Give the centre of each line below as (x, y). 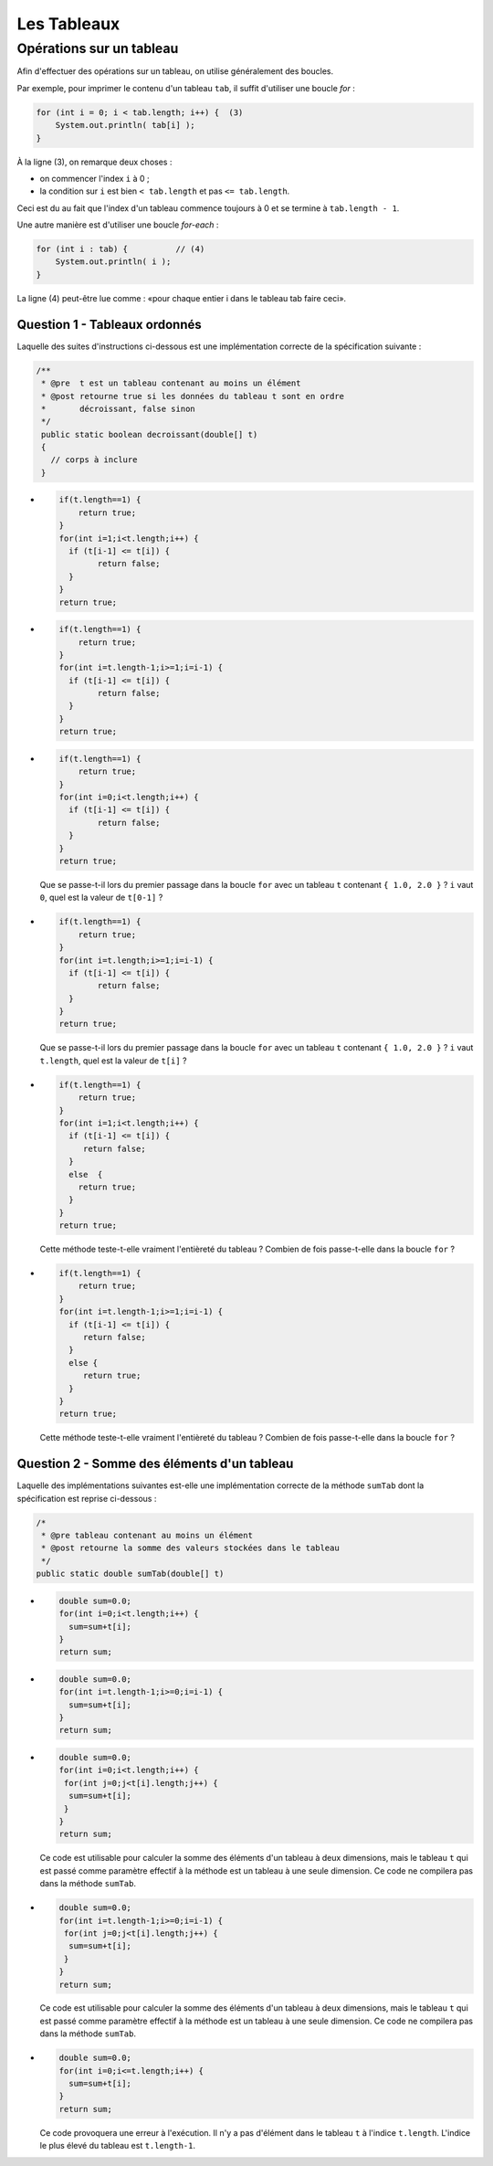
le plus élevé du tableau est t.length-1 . (118, 2146)
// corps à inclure (94, 460)
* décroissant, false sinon (118, 408)
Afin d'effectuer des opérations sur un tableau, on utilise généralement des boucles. (175, 71)
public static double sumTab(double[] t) (130, 1574)
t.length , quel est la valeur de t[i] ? (113, 1061)
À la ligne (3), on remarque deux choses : (94, 162)
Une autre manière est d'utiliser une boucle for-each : (118, 225)
